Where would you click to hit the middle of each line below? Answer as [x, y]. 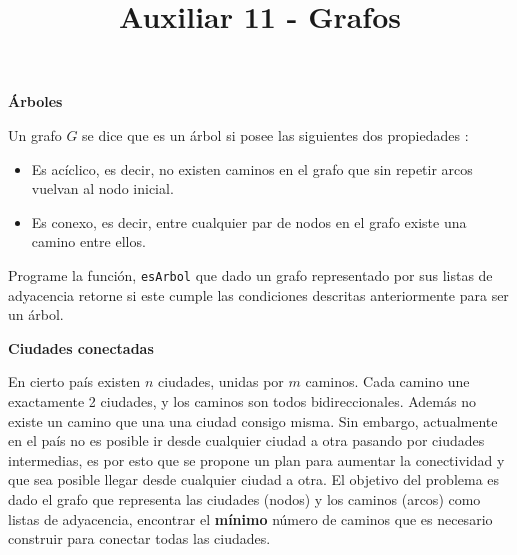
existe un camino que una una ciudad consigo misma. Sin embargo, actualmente [253, 420]
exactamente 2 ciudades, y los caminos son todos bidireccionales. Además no [242, 400]
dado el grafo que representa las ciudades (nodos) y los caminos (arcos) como [244, 498]
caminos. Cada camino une [387, 381]
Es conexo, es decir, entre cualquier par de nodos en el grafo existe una [249, 221]
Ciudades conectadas [81, 347]
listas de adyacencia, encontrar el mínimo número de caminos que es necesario [250, 518]
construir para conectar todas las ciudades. [139, 538]
